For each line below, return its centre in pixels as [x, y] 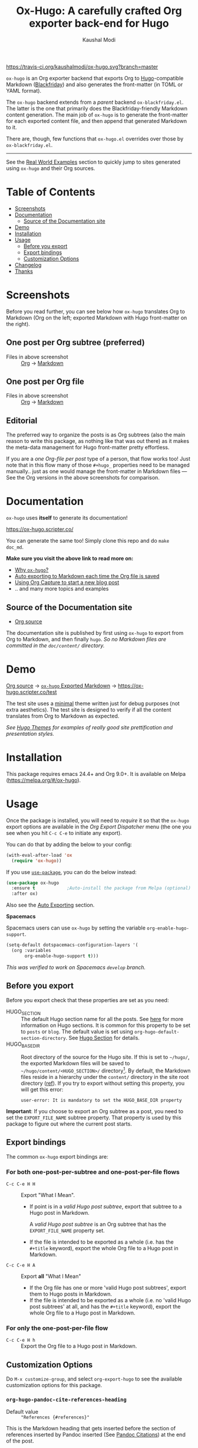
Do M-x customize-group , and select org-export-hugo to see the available [94, 1379]
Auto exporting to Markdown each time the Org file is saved [87, 576]
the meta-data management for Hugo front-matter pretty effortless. [88, 448]
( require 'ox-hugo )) [37, 860]
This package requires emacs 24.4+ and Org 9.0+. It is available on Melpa [96, 774]
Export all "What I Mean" [51, 1276]
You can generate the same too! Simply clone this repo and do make [88, 541]
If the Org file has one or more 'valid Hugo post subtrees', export [108, 1287]
